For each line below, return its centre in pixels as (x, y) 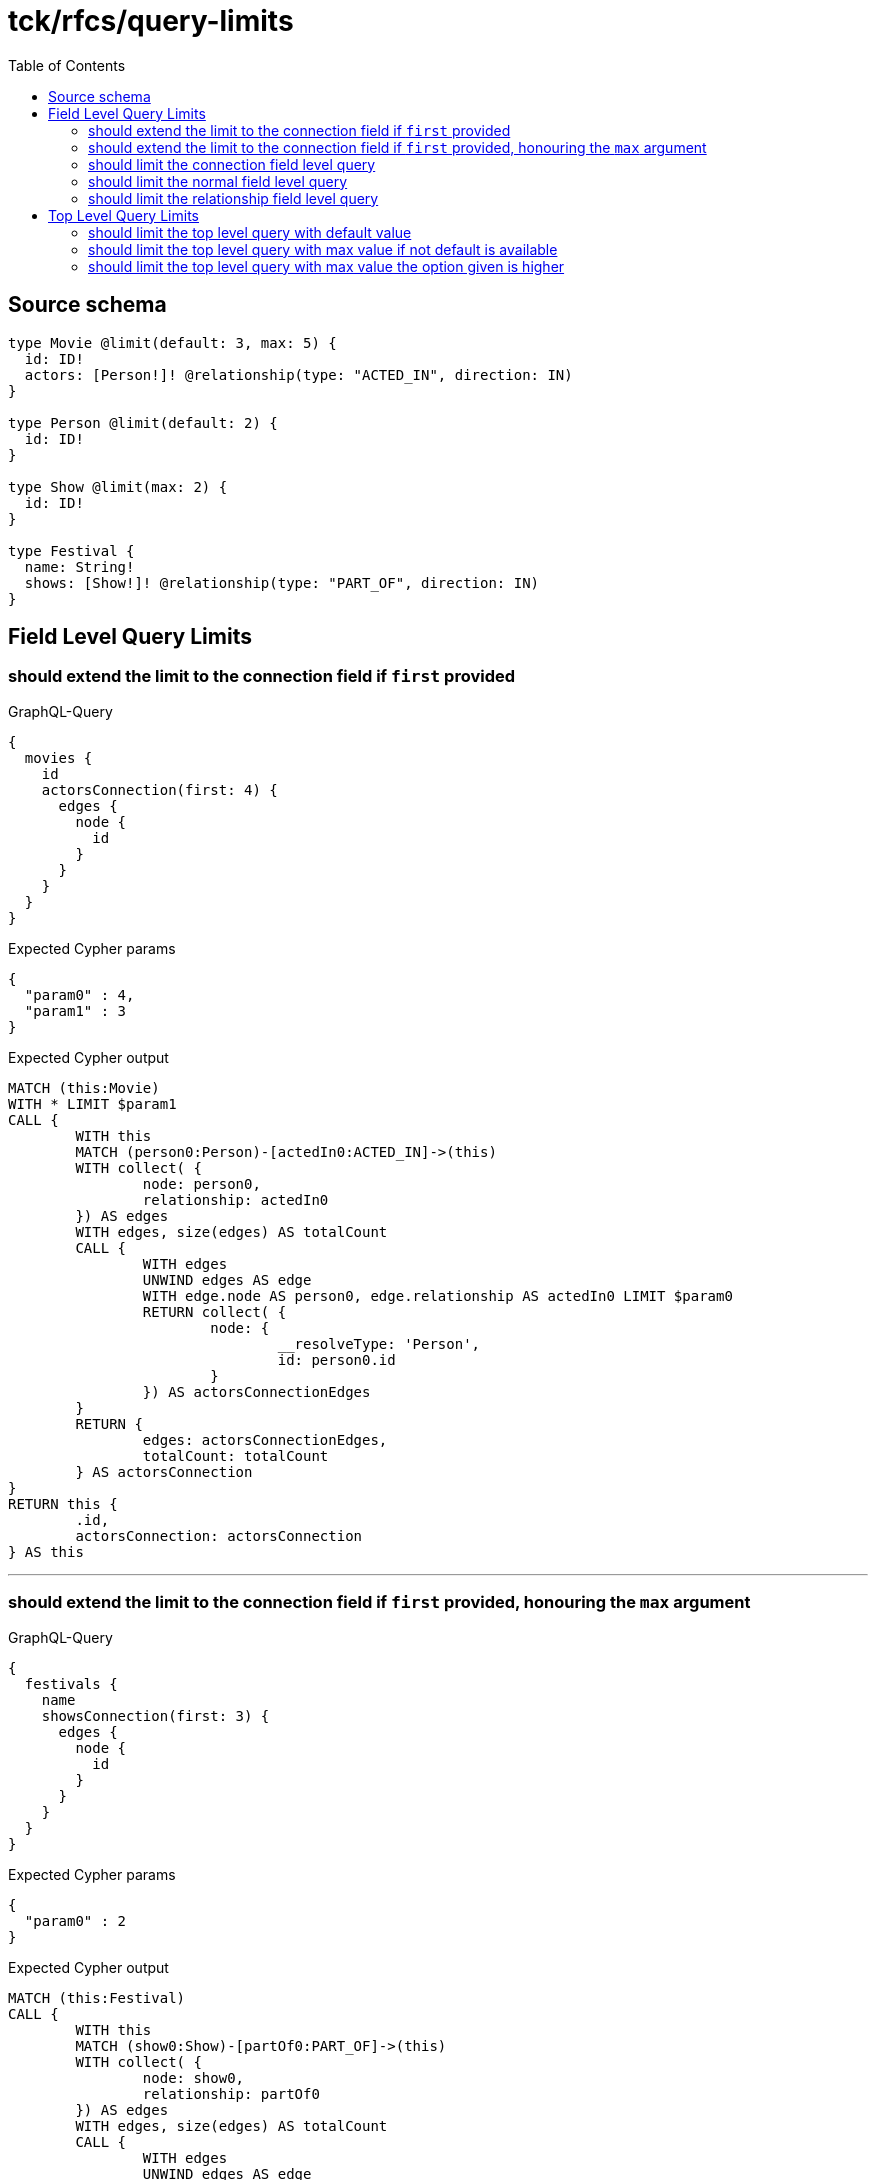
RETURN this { (63, 1503)
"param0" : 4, (79, 994)
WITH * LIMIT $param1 (92, 1103)
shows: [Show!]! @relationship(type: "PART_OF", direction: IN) (282, 582)
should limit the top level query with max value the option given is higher (326, 266)
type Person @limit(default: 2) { (143, 422)
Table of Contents (67, 65)
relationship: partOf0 (231, 2093)
